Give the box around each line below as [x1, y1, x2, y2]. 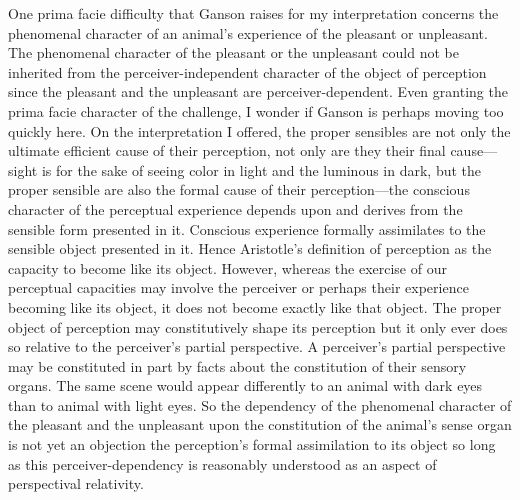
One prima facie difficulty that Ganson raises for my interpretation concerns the [8, 3, 499, 23]
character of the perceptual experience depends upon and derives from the [8, 198, 463, 219]
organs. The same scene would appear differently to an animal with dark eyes [8, 375, 483, 396]
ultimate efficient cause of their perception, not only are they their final [8, 140, 446, 161]
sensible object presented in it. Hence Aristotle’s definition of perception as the [8, 238, 492, 259]
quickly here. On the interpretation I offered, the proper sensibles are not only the [8, 120, 511, 141]
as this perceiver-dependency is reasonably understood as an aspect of [8, 453, 437, 474]
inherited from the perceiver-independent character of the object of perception [8, 61, 487, 82]
